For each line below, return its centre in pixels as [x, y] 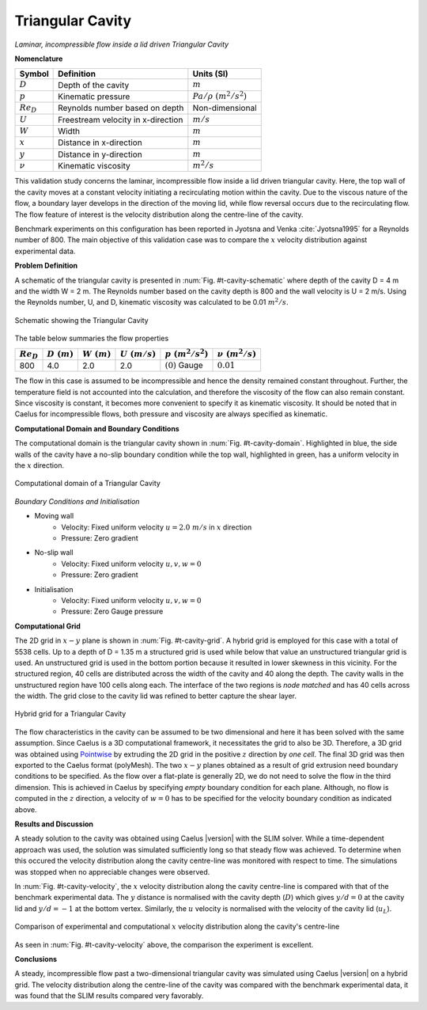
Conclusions [36, 959]
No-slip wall [54, 552]
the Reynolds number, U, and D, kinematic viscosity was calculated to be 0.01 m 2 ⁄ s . [151, 302]
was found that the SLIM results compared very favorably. [109, 996]
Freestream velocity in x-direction [121, 120]
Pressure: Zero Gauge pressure [112, 611]
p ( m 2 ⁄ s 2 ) [187, 353]
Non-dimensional [225, 108]
